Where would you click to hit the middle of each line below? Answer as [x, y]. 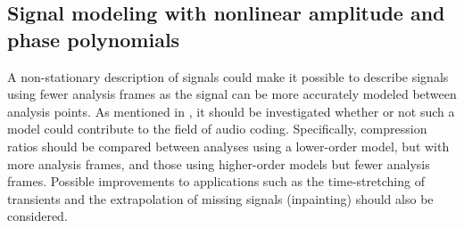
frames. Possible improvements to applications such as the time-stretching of [216, 181]
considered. [37, 216]
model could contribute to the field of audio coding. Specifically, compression [217, 129]
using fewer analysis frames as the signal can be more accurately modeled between [232, 94]
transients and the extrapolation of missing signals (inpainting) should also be [220, 198]
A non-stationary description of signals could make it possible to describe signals [228, 76]
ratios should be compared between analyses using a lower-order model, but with [228, 146]
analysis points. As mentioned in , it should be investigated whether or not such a [231, 111]
